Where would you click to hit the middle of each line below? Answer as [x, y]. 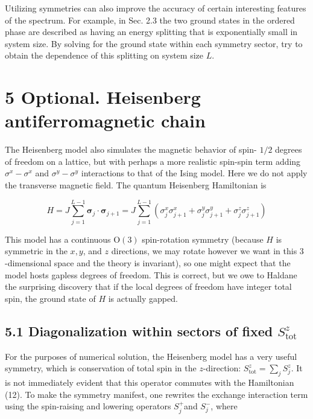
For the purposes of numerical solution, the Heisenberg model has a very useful [151, 356]
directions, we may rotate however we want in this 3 [207, 251]
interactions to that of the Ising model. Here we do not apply [194, 173]
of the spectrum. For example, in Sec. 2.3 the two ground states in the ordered [150, 20]
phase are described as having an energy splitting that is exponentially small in [151, 32]
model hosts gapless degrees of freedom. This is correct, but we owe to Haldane [151, 274]
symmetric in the [36, 251]
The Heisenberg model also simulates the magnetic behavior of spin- [131, 149]
